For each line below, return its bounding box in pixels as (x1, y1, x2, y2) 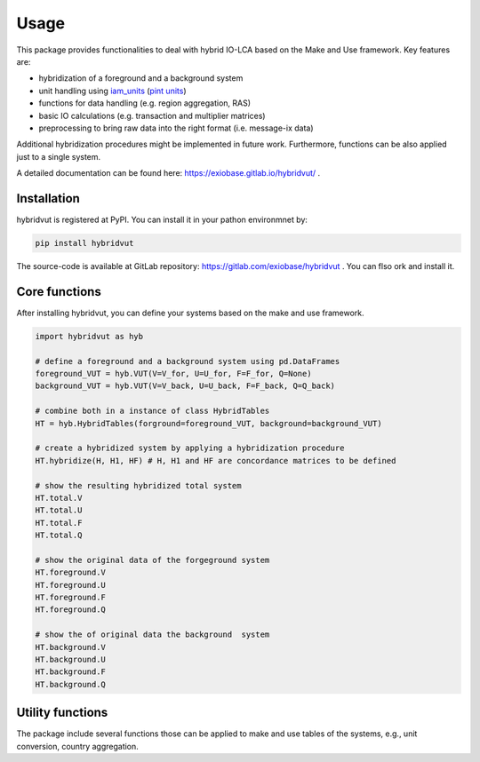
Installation (16, 191, 80, 206)
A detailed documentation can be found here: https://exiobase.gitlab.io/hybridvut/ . (16, 168, 321, 179)
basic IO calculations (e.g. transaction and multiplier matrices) (38, 110, 266, 121)
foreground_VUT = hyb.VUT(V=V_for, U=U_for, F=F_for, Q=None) (35, 369, 312, 378)
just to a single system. (16, 151, 101, 162)
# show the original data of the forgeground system (35, 555, 270, 565)
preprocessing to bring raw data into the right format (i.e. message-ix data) (38, 123, 315, 133)
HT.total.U (35, 505, 83, 515)
